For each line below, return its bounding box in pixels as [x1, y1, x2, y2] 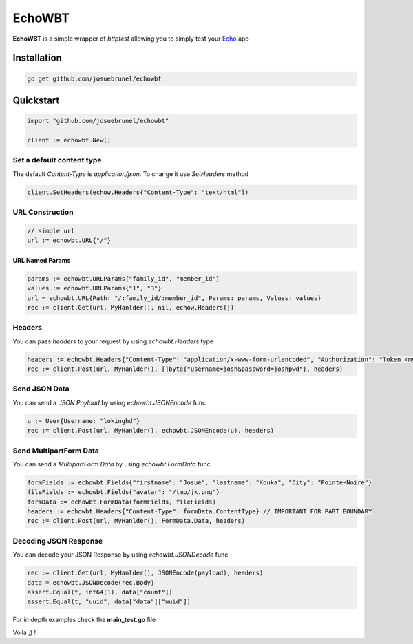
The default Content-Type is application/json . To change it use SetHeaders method [12, 169, 249, 178]
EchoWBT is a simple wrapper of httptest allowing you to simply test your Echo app [12, 34, 249, 43]
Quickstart [12, 94, 60, 106]
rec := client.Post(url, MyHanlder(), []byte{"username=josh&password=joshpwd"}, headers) [27, 365, 343, 373]
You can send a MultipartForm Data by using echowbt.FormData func [12, 460, 211, 468]
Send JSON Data [12, 384, 70, 394]
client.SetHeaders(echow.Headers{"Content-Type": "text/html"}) [27, 188, 249, 196]
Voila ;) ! [12, 628, 36, 636]
